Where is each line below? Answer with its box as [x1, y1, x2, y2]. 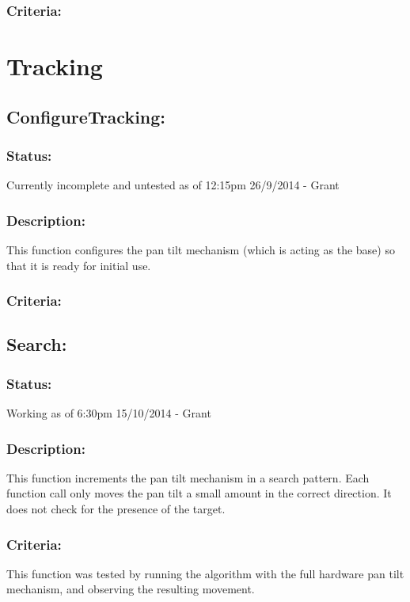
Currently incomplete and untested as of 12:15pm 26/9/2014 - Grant [6, 177, 340, 193]
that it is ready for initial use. [6, 257, 151, 273]
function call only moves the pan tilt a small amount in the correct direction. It [6, 485, 392, 501]
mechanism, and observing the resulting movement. [6, 581, 255, 597]
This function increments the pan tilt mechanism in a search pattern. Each [6, 469, 370, 486]
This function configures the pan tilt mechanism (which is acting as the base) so [6, 242, 395, 258]
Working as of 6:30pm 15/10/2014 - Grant [6, 405, 211, 421]
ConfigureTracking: [6, 104, 166, 128]
